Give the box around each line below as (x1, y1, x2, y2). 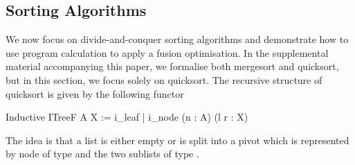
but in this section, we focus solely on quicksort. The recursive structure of (6, 72, 322, 87)
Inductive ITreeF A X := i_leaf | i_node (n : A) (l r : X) (6, 110, 248, 124)
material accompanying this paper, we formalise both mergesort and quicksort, (6, 59, 339, 73)
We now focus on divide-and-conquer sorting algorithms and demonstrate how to (6, 32, 349, 46)
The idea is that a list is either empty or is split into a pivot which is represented (6, 132, 349, 147)
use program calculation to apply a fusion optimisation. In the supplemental (6, 45, 329, 60)
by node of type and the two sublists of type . (6, 146, 199, 161)
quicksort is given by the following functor (6, 86, 184, 101)
